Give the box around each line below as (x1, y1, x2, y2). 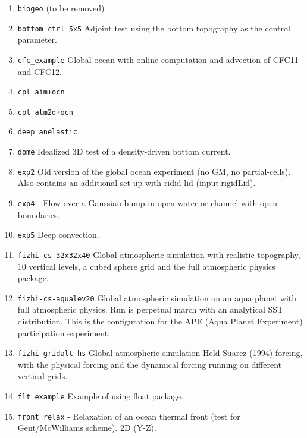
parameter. (17, 33, 57, 46)
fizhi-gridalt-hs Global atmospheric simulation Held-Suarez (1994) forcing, (17, 346, 303, 359)
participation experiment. (17, 326, 111, 339)
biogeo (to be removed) (17, 2, 105, 14)
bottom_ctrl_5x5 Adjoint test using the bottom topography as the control (17, 21, 290, 34)
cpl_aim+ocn (17, 88, 65, 97)
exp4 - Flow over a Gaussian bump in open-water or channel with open (17, 197, 278, 209)
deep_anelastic (17, 128, 78, 137)
